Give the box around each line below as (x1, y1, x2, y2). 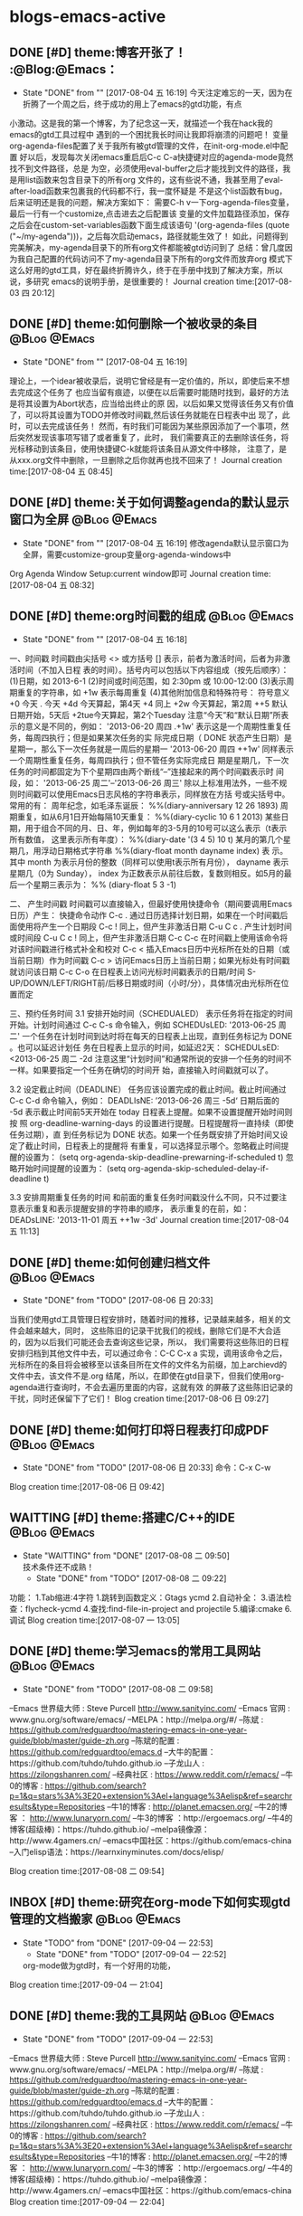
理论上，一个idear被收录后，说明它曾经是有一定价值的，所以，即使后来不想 (9, 375, 290, 386)
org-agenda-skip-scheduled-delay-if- (128, 1163, 270, 1174)
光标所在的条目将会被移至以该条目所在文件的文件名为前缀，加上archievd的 (9, 1359, 288, 1370)
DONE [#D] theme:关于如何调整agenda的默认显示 (9, 495, 289, 510)
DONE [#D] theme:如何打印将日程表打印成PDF (9, 1422, 270, 1437)
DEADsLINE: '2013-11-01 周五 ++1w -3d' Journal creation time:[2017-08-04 (9, 1215, 289, 1226)
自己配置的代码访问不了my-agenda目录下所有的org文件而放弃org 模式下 (24, 253, 294, 264)
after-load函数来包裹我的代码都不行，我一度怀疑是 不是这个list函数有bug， (9, 185, 288, 196)
